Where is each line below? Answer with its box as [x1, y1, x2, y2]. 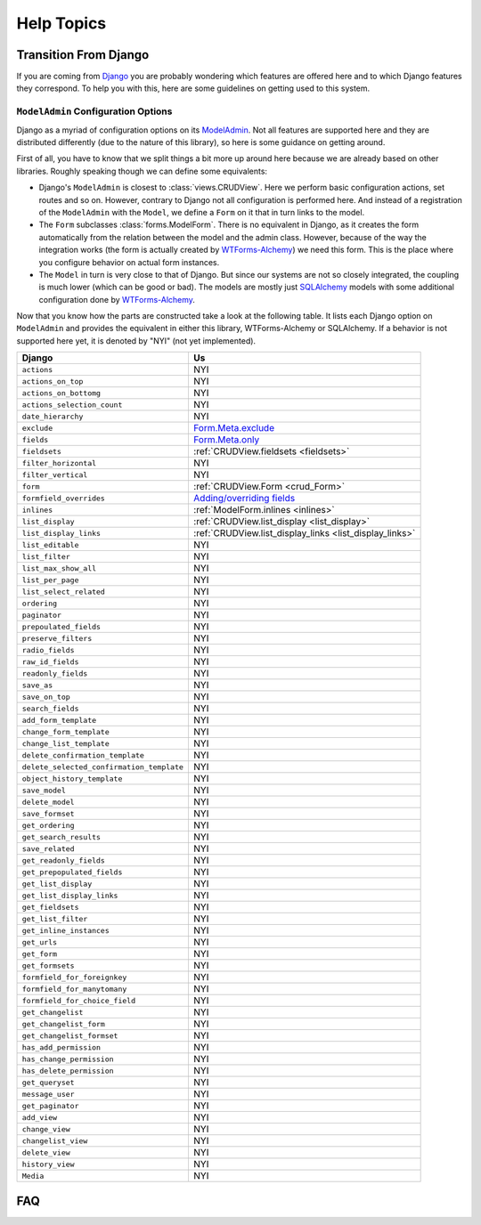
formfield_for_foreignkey [21, 972, 127, 982]
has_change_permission [21, 1054, 115, 1064]
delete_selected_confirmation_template [21, 762, 184, 772]
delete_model [21, 797, 75, 807]
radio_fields [21, 645, 75, 654]
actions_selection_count [21, 400, 123, 410]
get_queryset [21, 1077, 75, 1087]
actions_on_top [21, 377, 84, 386]
